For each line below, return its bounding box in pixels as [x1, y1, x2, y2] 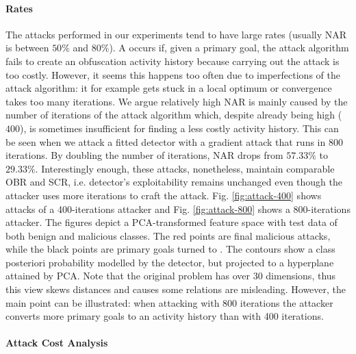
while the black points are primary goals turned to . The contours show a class [5, 242, 335, 256]
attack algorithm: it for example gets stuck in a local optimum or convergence [5, 81, 332, 95]
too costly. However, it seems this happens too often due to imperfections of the [5, 67, 340, 81]
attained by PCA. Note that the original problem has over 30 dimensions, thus [5, 268, 336, 283]
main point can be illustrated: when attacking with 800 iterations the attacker [5, 295, 333, 309]
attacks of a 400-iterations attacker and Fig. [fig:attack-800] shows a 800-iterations [5, 201, 351, 216]
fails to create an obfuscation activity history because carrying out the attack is [5, 53, 340, 68]
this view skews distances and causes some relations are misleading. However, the [5, 282, 346, 296]
